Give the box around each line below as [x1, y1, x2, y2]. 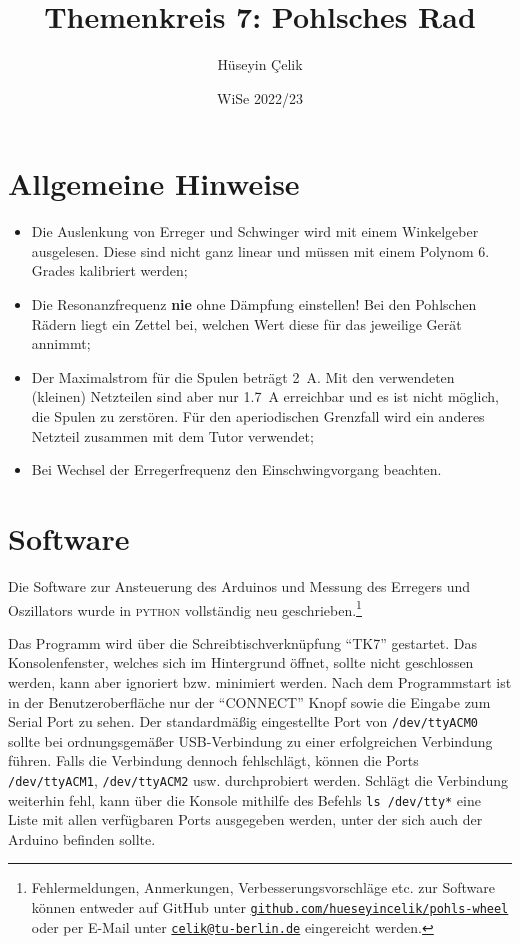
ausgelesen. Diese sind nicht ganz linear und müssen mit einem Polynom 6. [31, 240, 490, 261]
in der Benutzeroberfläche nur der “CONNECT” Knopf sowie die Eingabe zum [8, 691, 491, 712]
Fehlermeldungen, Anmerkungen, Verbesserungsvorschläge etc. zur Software [31, 877, 495, 898]
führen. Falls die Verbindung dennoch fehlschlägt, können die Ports [8, 750, 419, 771]
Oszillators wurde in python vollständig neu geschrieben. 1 [8, 596, 362, 620]
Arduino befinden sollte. [8, 828, 156, 849]
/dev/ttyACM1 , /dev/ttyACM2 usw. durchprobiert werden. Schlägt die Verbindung [8, 769, 508, 790]
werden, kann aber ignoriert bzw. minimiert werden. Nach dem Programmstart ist [8, 671, 512, 692]
